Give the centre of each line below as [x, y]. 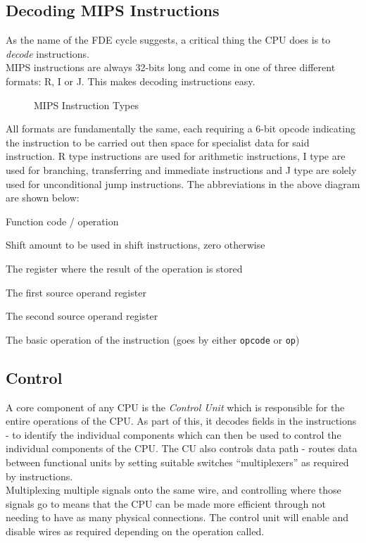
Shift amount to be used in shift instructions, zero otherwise [135, 245]
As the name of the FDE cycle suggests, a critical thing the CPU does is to [168, 40]
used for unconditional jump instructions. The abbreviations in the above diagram [183, 183]
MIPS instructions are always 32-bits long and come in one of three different [171, 67]
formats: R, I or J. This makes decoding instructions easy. [131, 81]
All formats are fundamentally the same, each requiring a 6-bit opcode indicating [181, 129]
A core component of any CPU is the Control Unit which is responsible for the [175, 407]
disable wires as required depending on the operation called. [135, 531]
